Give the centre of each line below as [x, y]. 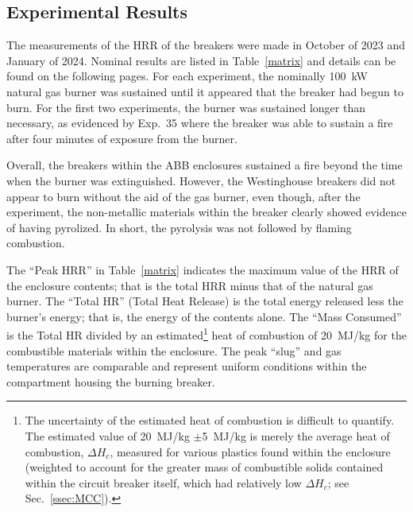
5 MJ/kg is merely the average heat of [296, 435]
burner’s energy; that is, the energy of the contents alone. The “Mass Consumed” [204, 316]
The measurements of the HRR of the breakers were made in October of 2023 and [206, 45]
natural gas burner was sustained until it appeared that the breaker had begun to [205, 91]
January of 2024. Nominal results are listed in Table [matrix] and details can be [201, 60]
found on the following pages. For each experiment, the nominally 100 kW [187, 76]
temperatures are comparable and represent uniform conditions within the [187, 366]
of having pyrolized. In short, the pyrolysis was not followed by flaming [179, 227]
